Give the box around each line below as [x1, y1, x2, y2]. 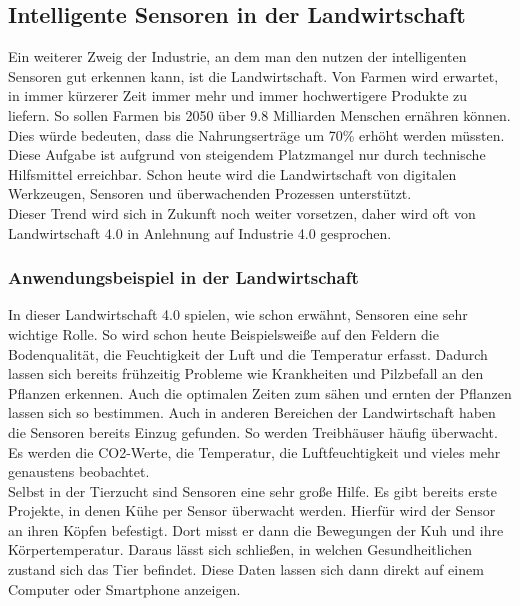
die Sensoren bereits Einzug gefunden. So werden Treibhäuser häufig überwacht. [8, 421, 498, 442]
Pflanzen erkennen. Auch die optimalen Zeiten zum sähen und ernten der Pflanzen [8, 382, 512, 403]
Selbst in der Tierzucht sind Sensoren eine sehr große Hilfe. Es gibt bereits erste [8, 480, 498, 501]
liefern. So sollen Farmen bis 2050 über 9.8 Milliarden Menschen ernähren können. [8, 104, 511, 125]
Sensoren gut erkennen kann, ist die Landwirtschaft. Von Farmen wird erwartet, [8, 65, 499, 86]
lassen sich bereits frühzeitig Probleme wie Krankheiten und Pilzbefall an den [8, 363, 484, 384]
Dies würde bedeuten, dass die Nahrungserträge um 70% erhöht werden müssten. [8, 124, 505, 145]
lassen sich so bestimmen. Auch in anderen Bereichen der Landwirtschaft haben [8, 402, 496, 423]
